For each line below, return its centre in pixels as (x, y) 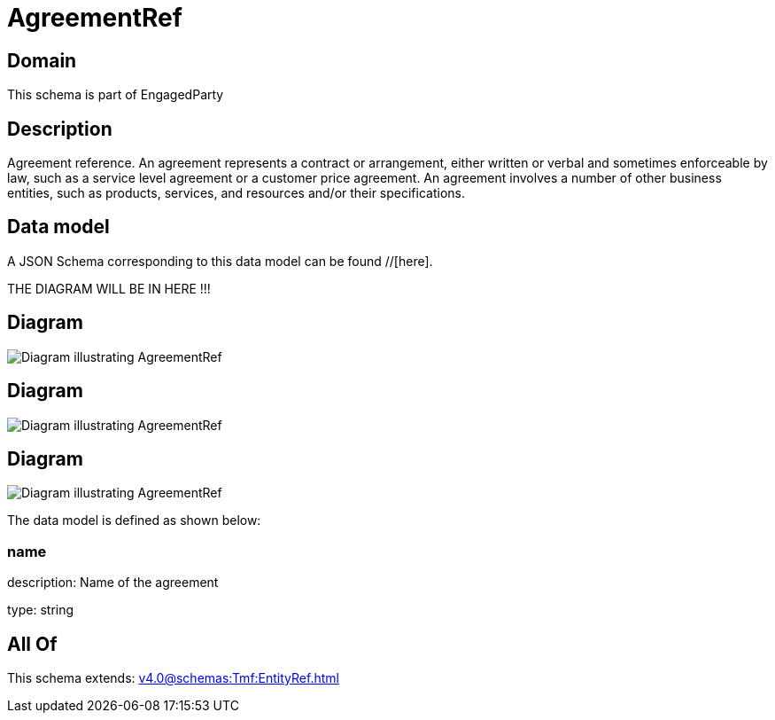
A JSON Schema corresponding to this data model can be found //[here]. (220, 261)
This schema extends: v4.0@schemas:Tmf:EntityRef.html (173, 677)
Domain (42, 60)
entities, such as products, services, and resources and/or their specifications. (236, 193)
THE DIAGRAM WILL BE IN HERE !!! (109, 288)
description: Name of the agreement (113, 583)
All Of (32, 644)
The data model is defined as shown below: (134, 520)
